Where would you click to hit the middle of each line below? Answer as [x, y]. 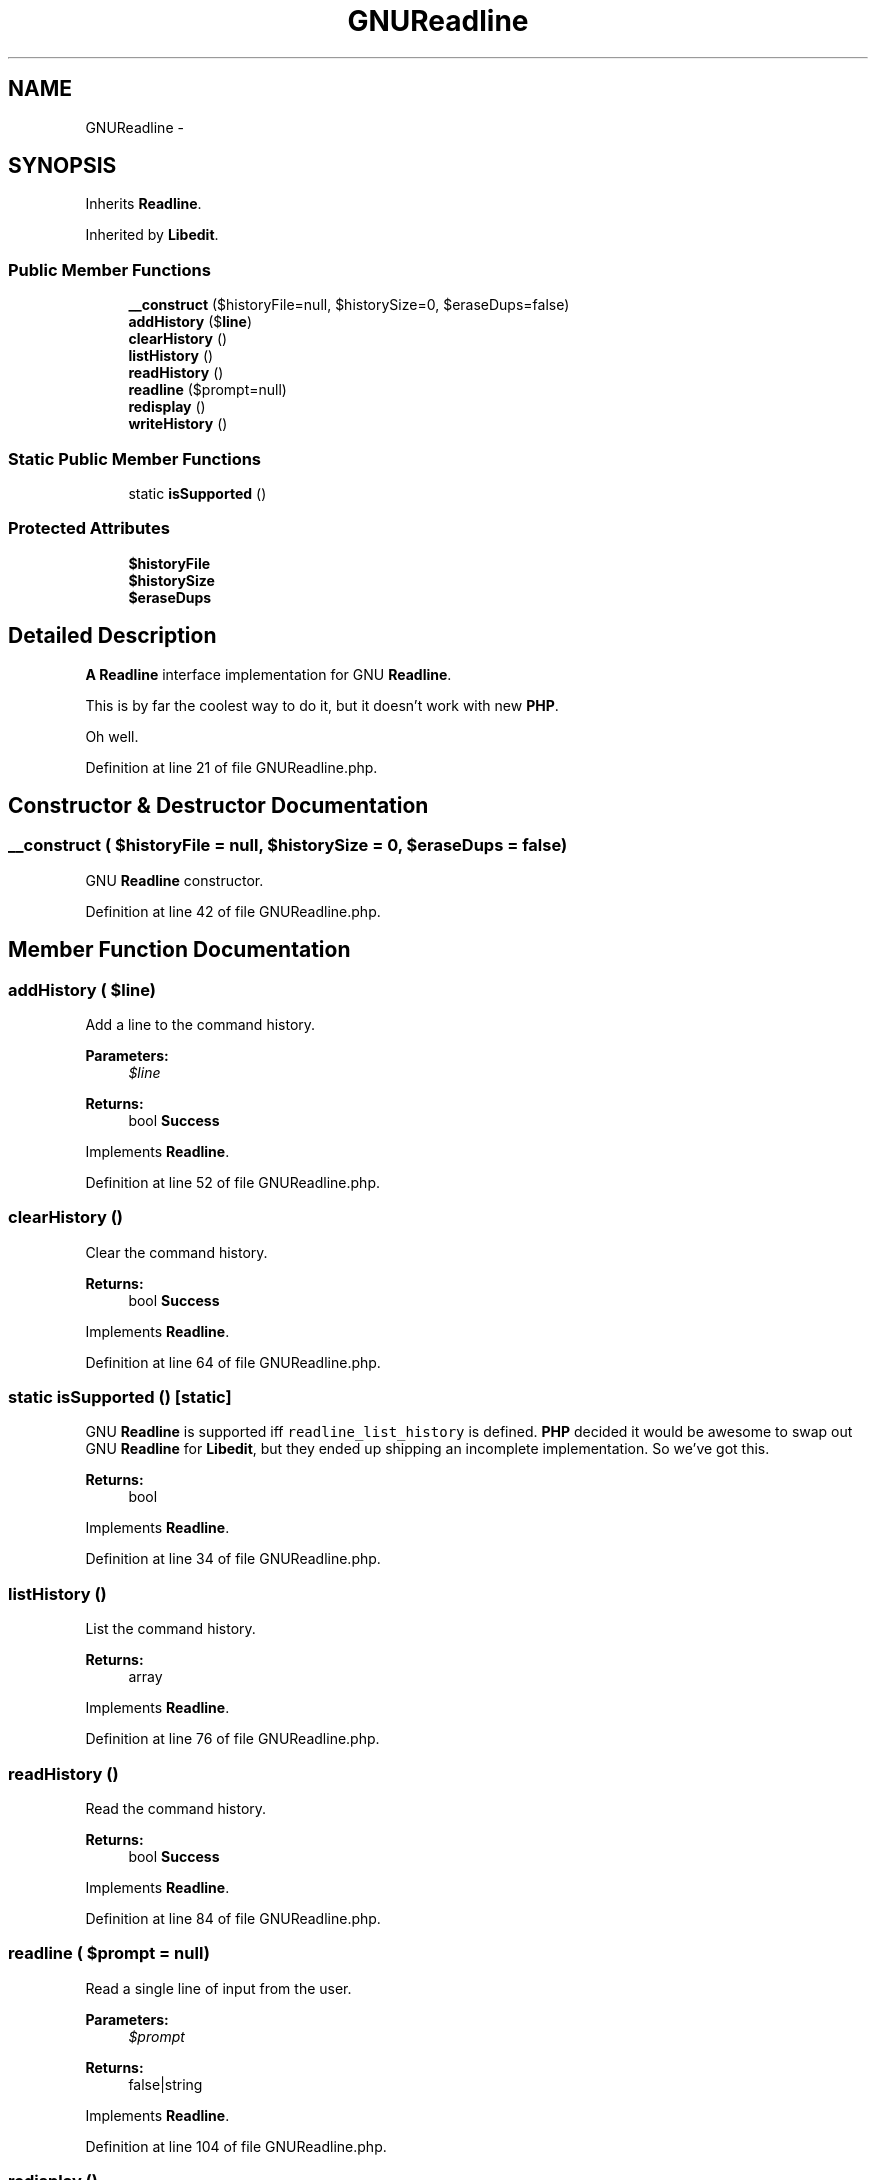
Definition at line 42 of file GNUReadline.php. [233, 911]
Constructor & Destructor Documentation [218, 805]
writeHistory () [178, 424]
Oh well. [112, 736]
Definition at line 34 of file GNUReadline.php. [233, 1559]
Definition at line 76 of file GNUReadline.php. [232, 1739]
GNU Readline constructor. [174, 880]
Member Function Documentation [179, 950]
